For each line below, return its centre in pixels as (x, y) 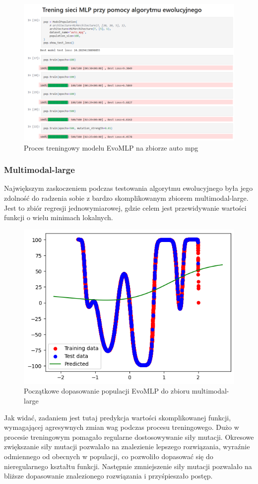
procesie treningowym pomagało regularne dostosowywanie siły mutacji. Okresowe (129, 437)
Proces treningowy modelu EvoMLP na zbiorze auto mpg (111, 147)
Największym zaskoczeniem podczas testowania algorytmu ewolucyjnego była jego (129, 188)
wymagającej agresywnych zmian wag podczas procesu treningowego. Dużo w (122, 427)
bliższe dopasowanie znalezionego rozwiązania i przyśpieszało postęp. (108, 476)
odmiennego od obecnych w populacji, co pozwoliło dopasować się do (109, 456)
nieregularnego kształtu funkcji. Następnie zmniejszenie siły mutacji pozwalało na (128, 466)
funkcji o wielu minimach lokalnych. (59, 217)
